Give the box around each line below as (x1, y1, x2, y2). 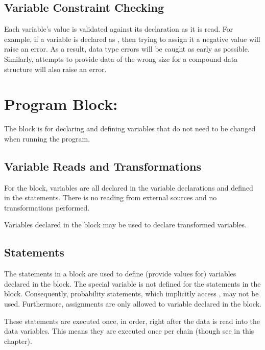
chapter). (4, 335, 32, 346)
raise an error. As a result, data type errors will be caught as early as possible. (4, 43, 250, 54)
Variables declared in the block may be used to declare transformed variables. (4, 219, 247, 230)
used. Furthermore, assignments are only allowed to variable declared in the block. (4, 298, 261, 309)
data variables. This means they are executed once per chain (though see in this (4, 325, 254, 336)
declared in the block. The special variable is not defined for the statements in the (4, 278, 261, 289)
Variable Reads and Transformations (4, 158, 201, 174)
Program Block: (4, 94, 118, 114)
